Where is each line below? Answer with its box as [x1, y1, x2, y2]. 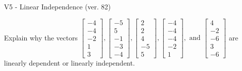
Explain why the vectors [4, 32, 78, 42]
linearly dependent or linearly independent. [4, 57, 135, 68]
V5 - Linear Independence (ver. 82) [4, 1, 111, 11]
